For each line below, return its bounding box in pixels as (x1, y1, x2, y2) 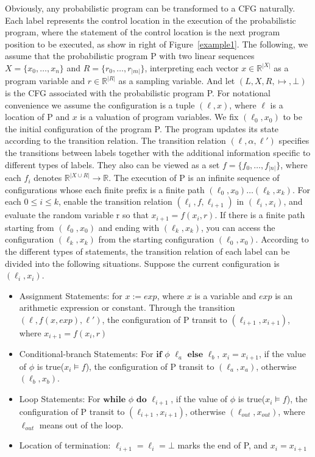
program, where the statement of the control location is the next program (5, 26, 280, 38)
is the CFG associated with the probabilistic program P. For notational (5, 87, 271, 99)
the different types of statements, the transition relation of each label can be (5, 244, 290, 257)
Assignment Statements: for (19, 289, 122, 302)
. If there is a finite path (214, 208, 305, 221)
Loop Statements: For (19, 392, 101, 405)
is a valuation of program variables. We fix (80, 110, 239, 123)
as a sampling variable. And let (118, 74, 235, 87)
